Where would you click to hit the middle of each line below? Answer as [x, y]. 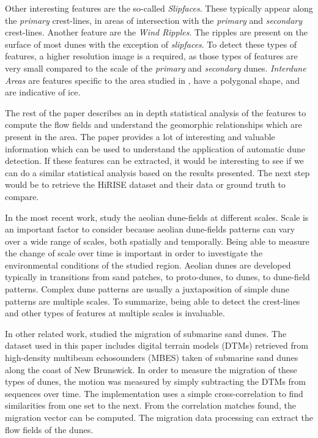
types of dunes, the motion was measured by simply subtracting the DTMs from [156, 381]
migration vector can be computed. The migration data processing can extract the [159, 417]
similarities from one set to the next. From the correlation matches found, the [150, 405]
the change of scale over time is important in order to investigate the [134, 253]
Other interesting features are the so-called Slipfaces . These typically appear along [159, 8]
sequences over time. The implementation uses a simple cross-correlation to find [154, 393]
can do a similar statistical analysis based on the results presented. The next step [157, 172]
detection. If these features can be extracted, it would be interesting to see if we [154, 161]
